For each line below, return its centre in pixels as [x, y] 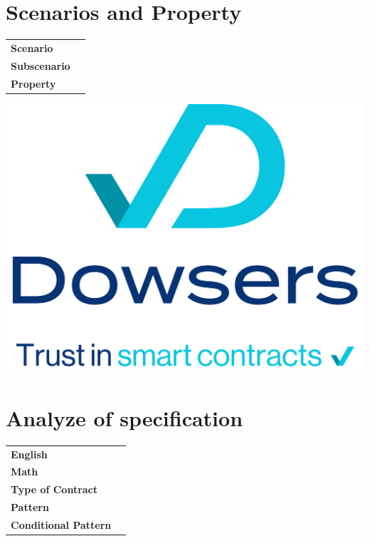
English [29, 454]
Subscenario [41, 65]
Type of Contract [54, 489]
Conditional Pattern [61, 525]
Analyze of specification [125, 417]
